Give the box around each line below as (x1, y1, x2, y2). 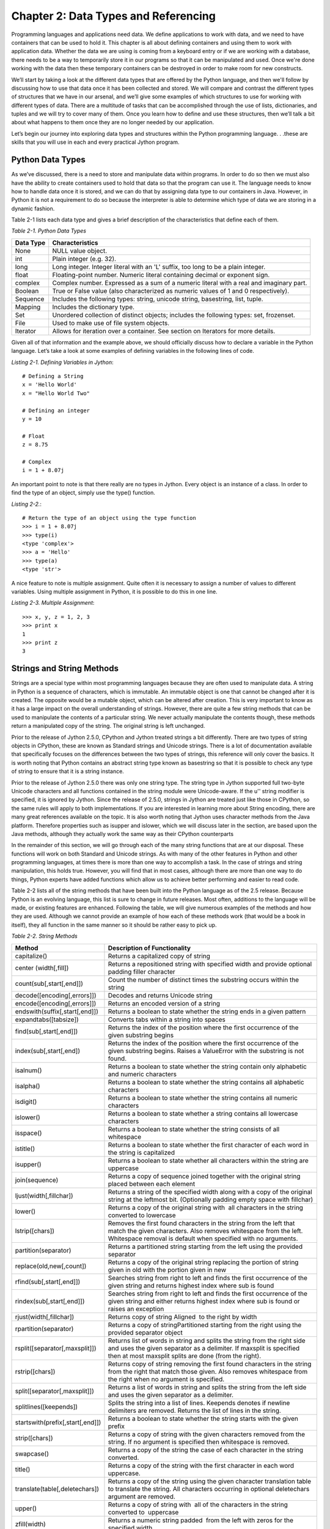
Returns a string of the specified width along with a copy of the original (108, 1187, 313, 1196)
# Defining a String (22, 373, 84, 380)
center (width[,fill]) (15, 963, 69, 972)
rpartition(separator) (15, 1324, 74, 1333)
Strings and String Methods (11, 664, 119, 674)
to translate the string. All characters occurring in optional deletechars (108, 1484, 310, 1493)
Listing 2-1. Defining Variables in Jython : (11, 358, 114, 366)
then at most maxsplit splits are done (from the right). (108, 1352, 262, 1360)
